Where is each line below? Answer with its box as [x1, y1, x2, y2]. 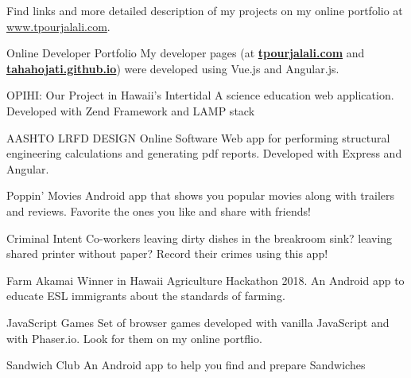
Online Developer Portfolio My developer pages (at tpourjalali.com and [6, 45, 365, 61]
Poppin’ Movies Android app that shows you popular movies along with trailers [6, 187, 395, 204]
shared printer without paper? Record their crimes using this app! [6, 245, 328, 262]
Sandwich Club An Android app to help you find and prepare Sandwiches [6, 357, 366, 373]
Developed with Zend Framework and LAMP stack [6, 102, 255, 119]
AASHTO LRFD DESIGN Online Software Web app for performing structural [6, 129, 390, 146]
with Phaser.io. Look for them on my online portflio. [6, 329, 262, 346]
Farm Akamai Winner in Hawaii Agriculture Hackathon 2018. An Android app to [6, 271, 405, 288]
